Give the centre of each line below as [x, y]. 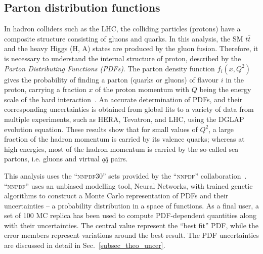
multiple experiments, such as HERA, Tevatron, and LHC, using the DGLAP [124, 119]
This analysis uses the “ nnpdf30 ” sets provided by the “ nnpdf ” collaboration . [125, 175]
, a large [221, 129]
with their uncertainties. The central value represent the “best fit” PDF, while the [131, 225]
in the [235, 79]
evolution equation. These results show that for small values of [101, 129]
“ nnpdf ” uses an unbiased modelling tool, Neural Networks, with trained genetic [128, 185]
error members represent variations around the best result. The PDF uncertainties [131, 235]
